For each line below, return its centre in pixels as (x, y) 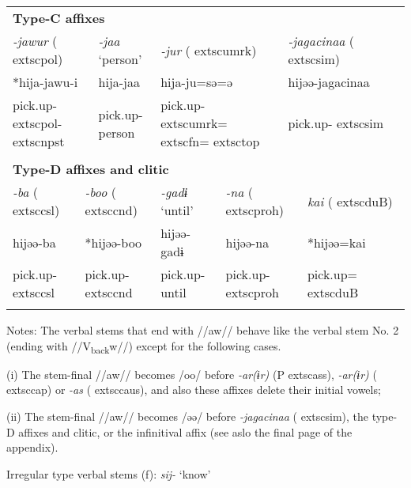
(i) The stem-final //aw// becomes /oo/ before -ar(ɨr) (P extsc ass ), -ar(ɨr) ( (192, 374)
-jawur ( (35, 41)
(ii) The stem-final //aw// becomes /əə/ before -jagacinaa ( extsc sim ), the (187, 416)
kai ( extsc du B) (350, 201)
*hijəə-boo (113, 242)
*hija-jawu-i (45, 82)
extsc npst (39, 141)
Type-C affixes (59, 18)
